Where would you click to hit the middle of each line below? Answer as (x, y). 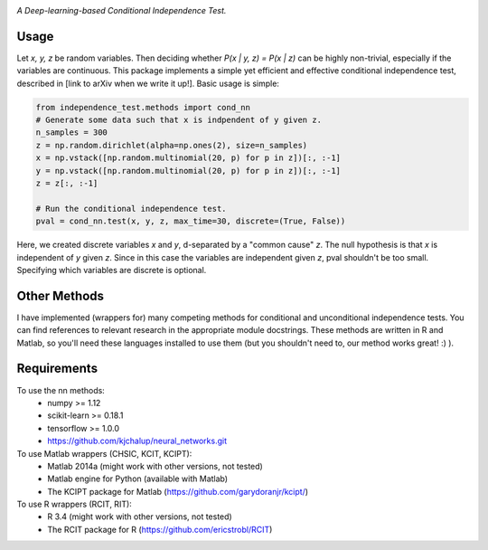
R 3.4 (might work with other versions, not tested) (140, 517)
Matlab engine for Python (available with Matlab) (138, 479)
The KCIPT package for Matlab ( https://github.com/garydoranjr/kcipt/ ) (178, 491)
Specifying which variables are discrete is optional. (112, 270)
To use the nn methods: (61, 390)
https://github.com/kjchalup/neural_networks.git (137, 441)
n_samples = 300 (72, 133)
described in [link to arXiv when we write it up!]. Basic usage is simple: (148, 83)
